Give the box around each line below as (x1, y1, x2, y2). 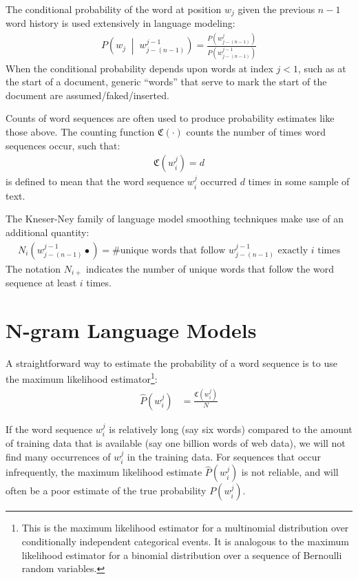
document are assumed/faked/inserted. (6, 87, 169, 102)
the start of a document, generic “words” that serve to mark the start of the (6, 74, 327, 89)
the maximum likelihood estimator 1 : (6, 370, 158, 386)
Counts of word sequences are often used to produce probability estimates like (6, 111, 335, 125)
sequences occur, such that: (6, 138, 120, 152)
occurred (200, 174, 237, 189)
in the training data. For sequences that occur (127, 449, 322, 463)
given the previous (238, 2, 315, 16)
